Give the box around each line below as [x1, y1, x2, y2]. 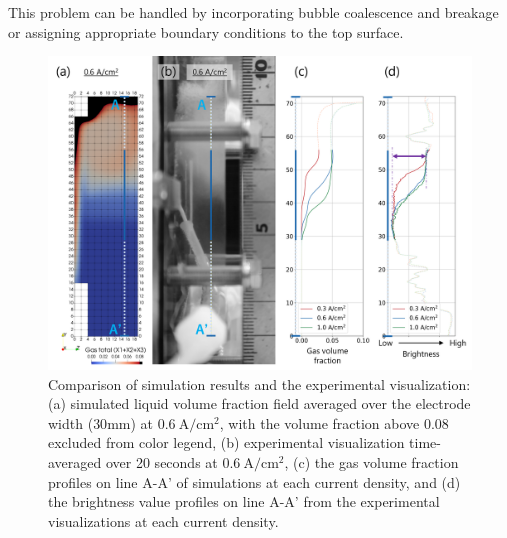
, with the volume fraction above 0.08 [219, 412, 449, 433]
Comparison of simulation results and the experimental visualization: [48, 373, 471, 394]
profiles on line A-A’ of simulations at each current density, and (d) [48, 471, 461, 492]
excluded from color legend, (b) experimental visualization [48, 432, 405, 453]
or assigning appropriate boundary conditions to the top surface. [8, 21, 404, 42]
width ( [48, 412, 94, 433]
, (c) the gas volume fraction [284, 452, 459, 473]
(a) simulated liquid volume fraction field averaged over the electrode [48, 393, 471, 414]
